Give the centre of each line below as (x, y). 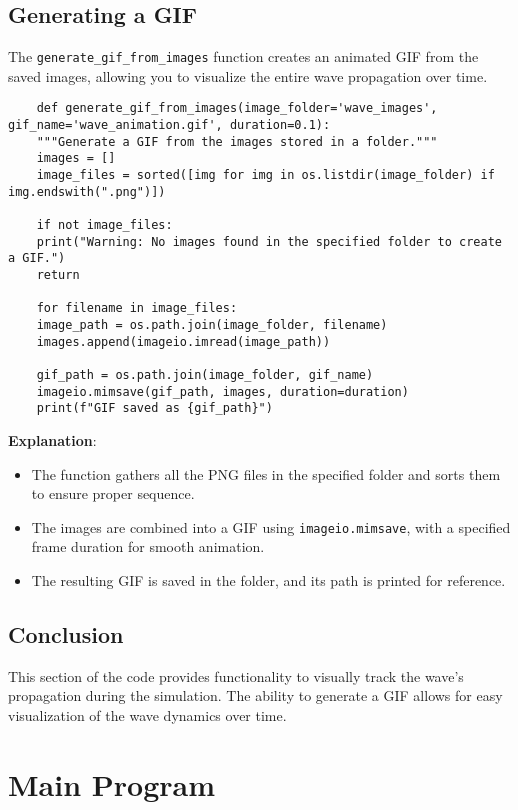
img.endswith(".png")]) (87, 191)
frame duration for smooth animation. (148, 546)
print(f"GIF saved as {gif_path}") (154, 408)
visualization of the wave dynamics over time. (147, 714)
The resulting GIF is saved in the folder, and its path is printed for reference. (268, 579)
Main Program (112, 783)
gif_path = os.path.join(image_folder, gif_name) (205, 374)
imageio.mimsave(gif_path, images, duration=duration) (222, 391)
